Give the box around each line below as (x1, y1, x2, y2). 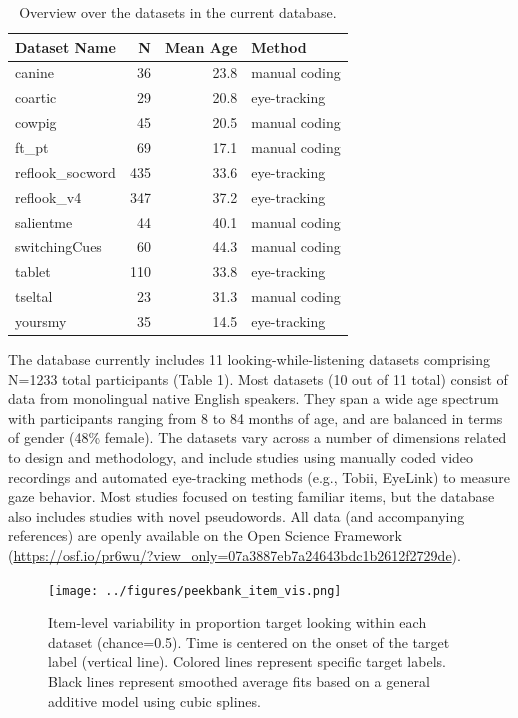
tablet (15, 261, 51, 282)
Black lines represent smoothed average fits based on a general (48, 670, 430, 691)
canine (15, 62, 54, 83)
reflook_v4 (15, 186, 82, 207)
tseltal (15, 286, 53, 307)
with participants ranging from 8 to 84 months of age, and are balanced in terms (8, 407, 503, 428)
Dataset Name (15, 36, 116, 57)
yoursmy (15, 310, 67, 331)
